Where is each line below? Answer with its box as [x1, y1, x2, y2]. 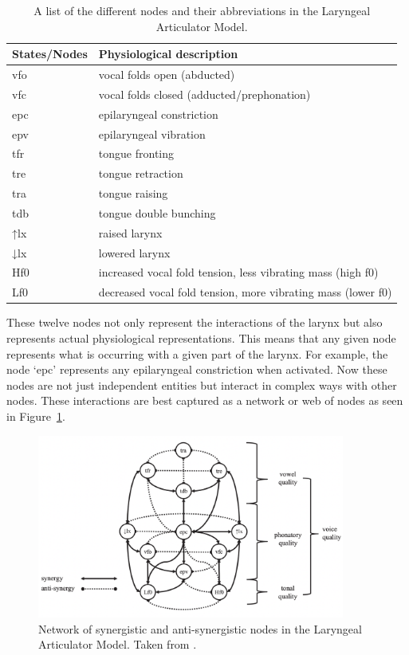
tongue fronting [98, 145, 175, 162]
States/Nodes [12, 45, 88, 62]
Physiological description [98, 45, 238, 62]
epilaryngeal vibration [98, 125, 206, 142]
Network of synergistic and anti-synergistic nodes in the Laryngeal [38, 620, 362, 637]
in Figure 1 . [6, 407, 65, 424]
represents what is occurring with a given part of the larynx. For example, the [6, 345, 388, 362]
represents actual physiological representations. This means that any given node [6, 330, 396, 346]
